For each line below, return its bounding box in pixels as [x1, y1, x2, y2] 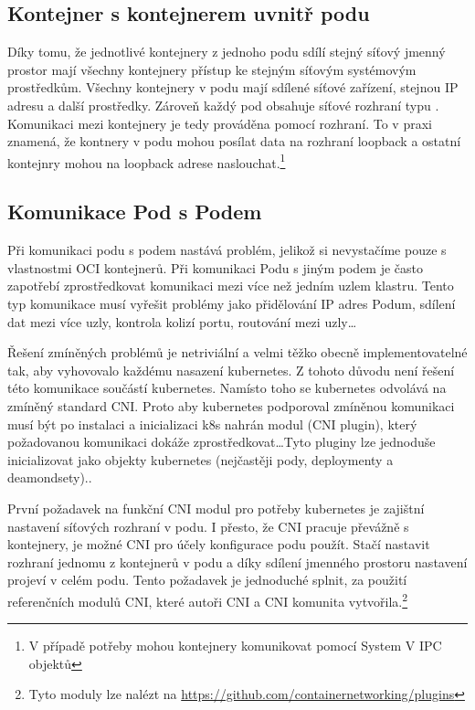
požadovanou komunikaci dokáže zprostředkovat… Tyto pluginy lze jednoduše [7, 432, 436, 451]
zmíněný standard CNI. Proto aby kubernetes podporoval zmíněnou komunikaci [7, 396, 455, 415]
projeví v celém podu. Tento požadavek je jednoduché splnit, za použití [7, 570, 407, 589]
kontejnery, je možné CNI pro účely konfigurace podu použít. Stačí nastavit [7, 535, 430, 554]
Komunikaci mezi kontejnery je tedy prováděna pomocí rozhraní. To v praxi [7, 113, 432, 132]
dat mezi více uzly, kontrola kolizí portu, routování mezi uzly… [7, 312, 357, 331]
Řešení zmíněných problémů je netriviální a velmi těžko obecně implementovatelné [7, 343, 468, 362]
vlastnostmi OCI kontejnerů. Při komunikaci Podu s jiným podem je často [7, 258, 424, 277]
